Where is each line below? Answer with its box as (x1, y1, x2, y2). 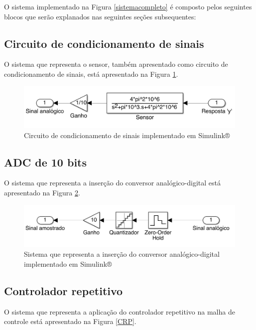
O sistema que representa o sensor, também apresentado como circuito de (4, 59, 228, 69)
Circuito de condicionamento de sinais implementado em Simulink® (24, 130, 230, 140)
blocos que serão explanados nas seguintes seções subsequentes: (4, 11, 196, 21)
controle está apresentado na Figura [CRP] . (4, 316, 136, 327)
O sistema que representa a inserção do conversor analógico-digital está (4, 177, 221, 188)
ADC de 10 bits (4, 154, 87, 169)
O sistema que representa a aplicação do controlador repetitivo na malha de (4, 306, 235, 317)
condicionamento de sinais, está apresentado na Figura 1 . (4, 68, 178, 79)
